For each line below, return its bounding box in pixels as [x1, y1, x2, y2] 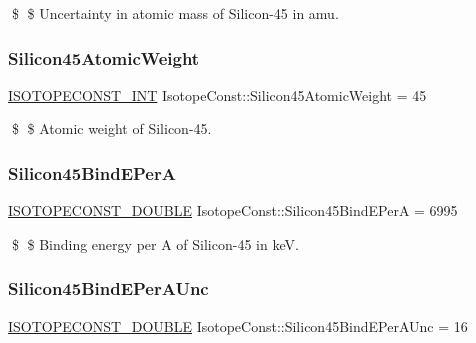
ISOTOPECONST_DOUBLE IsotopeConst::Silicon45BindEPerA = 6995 [8, 200, 458, 221]
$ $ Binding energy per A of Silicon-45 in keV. [11, 233, 299, 254]
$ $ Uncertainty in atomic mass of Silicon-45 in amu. [11, 3, 339, 23]
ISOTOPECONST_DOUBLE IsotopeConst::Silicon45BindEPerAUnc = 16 [8, 315, 468, 336]
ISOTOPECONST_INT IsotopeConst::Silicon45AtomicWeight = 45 [8, 84, 427, 105]
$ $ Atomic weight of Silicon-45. [11, 118, 212, 139]
